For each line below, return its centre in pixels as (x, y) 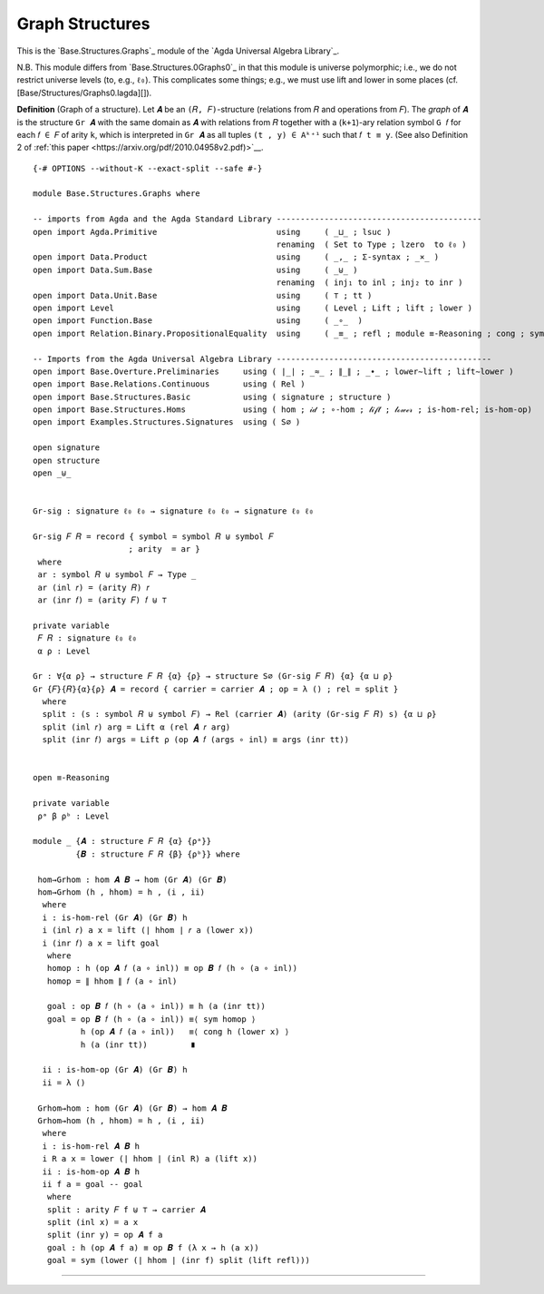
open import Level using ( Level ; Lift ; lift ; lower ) (253, 308)
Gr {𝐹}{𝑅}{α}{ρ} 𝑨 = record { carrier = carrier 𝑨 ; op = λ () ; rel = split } (216, 689)
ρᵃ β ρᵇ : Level (73, 816)
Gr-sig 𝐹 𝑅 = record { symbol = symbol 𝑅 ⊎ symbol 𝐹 (153, 537)
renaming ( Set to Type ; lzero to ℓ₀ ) (371, 245)
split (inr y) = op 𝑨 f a (105, 1235)
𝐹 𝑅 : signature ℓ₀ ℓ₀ (87, 638)
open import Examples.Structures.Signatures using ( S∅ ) (167, 422)
